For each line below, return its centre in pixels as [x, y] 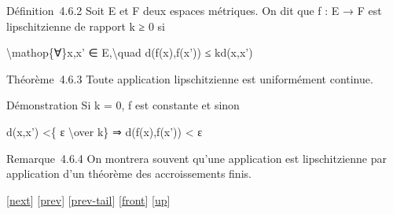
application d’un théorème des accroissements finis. [129, 173]
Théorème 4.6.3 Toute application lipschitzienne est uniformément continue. [190, 78]
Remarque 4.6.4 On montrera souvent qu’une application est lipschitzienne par [196, 158]
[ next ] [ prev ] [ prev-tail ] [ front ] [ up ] [88, 199]
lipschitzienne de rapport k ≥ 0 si [86, 26]
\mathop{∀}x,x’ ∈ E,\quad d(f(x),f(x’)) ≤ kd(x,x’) [130, 52]
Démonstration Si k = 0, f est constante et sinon [123, 105]
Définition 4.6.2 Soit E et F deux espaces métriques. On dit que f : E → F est [194, 10]
